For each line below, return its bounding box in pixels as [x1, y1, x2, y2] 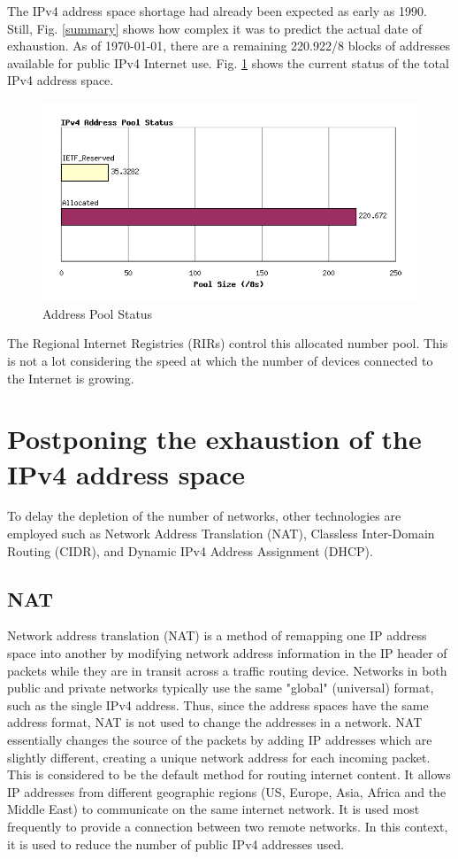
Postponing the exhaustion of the [7, 421, 422, 457]
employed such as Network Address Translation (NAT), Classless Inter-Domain [7, 524, 435, 543]
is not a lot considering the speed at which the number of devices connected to [7, 351, 433, 369]
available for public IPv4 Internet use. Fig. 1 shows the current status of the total [7, 53, 449, 72]
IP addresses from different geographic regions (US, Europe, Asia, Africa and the [7, 782, 447, 801]
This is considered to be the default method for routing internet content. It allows [7, 765, 451, 784]
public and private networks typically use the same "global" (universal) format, [7, 678, 434, 697]
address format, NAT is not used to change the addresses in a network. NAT [7, 713, 423, 731]
